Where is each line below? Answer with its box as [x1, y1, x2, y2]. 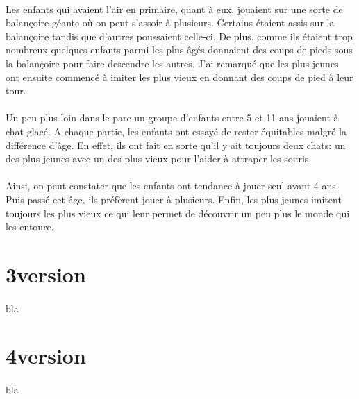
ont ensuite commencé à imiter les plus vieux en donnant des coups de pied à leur [6, 69, 353, 84]
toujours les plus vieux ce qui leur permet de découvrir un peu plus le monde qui [6, 205, 350, 220]
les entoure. [6, 219, 54, 234]
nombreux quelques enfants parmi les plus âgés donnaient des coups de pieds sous [6, 42, 353, 57]
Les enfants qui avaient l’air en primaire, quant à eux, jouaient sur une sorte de [6, 1, 343, 16]
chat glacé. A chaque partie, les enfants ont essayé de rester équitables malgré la [6, 124, 347, 138]
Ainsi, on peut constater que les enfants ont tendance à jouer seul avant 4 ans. [6, 178, 339, 193]
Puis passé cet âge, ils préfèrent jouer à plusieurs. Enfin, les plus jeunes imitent [6, 192, 342, 206]
